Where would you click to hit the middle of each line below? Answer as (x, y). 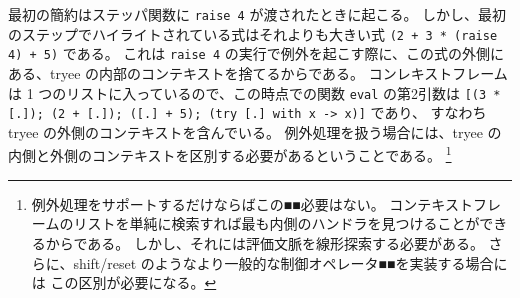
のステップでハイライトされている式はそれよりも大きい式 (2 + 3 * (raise (253, 33)
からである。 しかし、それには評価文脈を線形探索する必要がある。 (264, 242)
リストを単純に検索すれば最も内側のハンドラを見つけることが (276, 223)
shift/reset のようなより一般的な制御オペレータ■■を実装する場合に (290, 262)
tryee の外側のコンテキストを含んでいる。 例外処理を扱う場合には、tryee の (255, 131)
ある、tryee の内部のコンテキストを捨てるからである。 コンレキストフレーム (258, 72)
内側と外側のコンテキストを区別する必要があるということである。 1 (230, 154)
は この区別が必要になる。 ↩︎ (124, 282)
